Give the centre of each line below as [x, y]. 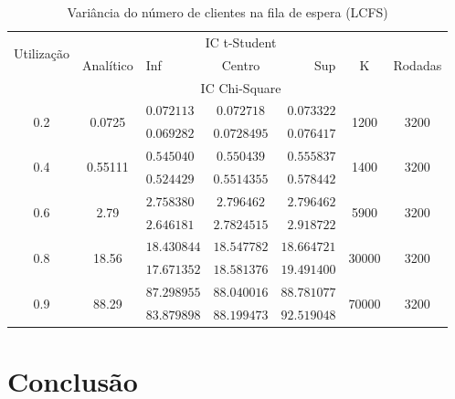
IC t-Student [241, 42]
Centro [241, 64]
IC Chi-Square [241, 87]
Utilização [42, 53]
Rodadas [418, 64]
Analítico [108, 64]
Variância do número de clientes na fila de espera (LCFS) [227, 12]
